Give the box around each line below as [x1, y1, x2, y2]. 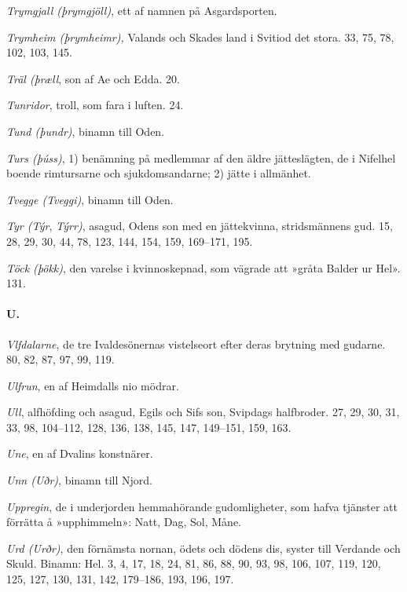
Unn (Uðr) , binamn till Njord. [6, 472, 152, 488]
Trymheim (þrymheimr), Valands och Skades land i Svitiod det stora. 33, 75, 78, [6, 28, 394, 45]
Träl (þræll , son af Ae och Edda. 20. [6, 70, 180, 86]
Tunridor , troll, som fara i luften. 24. [6, 97, 184, 113]
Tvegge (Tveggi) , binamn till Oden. [6, 191, 174, 207]
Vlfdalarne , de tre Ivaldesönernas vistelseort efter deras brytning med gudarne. [6, 335, 386, 352]
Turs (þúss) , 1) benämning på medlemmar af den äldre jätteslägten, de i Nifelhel [6, 149, 396, 166]
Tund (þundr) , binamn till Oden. [6, 122, 165, 139]
